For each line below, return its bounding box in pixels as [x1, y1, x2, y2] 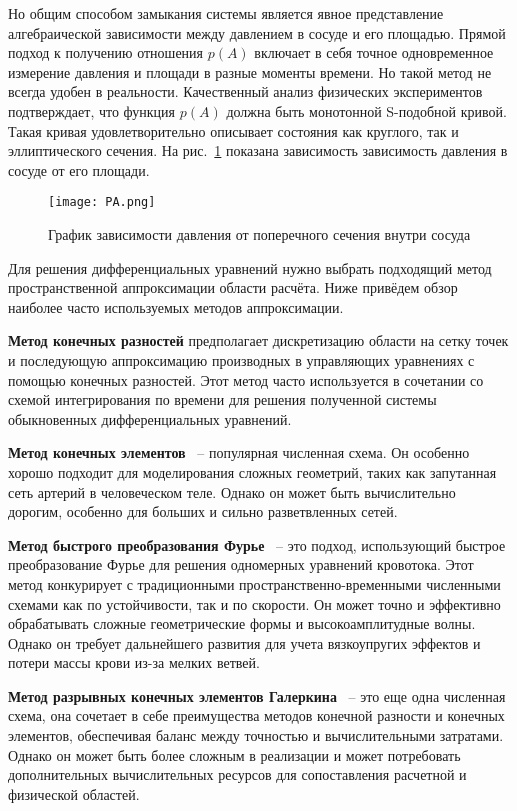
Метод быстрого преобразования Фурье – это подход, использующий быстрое [8, 534, 506, 555]
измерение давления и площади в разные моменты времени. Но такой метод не [8, 61, 492, 82]
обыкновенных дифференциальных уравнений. [8, 408, 292, 429]
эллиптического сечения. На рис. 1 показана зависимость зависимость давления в [8, 140, 508, 161]
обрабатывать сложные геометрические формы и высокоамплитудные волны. [8, 613, 476, 634]
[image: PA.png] [48, 195, 156, 210]
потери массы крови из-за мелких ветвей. [8, 652, 260, 673]
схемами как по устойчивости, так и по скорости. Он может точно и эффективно [8, 593, 501, 614]
